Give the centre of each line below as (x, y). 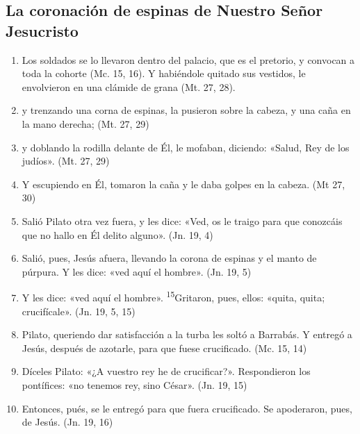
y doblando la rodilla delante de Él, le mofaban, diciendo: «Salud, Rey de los (186, 147)
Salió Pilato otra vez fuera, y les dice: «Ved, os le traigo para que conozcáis (182, 220)
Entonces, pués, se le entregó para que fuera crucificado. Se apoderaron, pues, (187, 408)
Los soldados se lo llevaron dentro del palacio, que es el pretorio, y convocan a (188, 59)
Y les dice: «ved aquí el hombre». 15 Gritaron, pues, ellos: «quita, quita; (173, 296)
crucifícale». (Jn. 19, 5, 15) (79, 311)
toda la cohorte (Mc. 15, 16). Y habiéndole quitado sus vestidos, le (164, 73)
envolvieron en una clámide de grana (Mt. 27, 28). (129, 86)
